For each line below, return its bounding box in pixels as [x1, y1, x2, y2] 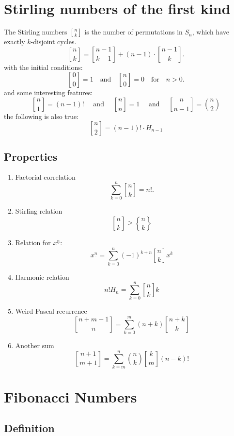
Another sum [15, 340, 54, 351]
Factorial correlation [15, 171, 76, 182]
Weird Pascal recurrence [15, 306, 87, 316]
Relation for [15, 237, 51, 248]
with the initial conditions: [4, 62, 83, 72]
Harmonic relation [15, 271, 69, 282]
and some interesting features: [4, 87, 93, 98]
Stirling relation [15, 206, 62, 216]
